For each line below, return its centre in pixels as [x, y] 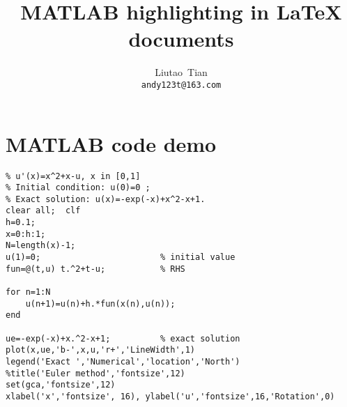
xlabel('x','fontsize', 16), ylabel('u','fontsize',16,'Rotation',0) [170, 396]
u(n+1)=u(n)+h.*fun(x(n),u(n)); [100, 304]
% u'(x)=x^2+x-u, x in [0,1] [73, 176]
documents [181, 39]
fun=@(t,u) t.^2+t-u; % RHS [95, 269]
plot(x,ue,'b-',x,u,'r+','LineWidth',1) [101, 350]
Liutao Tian [181, 72]
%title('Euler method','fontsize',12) [95, 373]
